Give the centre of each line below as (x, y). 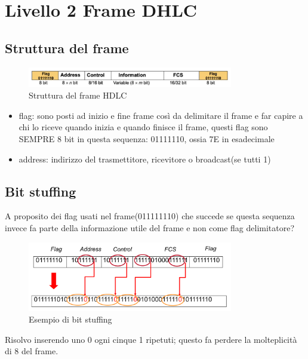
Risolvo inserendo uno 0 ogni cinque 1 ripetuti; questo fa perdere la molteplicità (151, 339)
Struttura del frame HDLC (78, 95)
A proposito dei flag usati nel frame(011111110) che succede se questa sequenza (150, 216)
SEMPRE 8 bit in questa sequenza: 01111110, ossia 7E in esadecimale (147, 139)
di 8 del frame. (32, 351)
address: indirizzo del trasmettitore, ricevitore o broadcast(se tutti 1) (145, 159)
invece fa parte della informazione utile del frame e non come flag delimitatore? (150, 228)
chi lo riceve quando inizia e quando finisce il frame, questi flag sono (143, 127)
